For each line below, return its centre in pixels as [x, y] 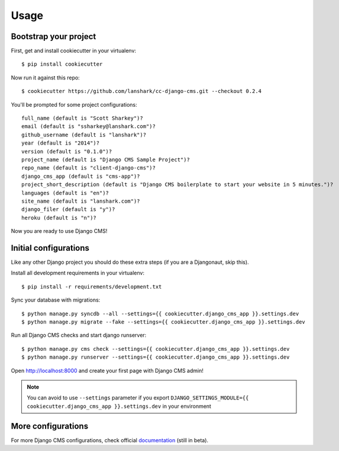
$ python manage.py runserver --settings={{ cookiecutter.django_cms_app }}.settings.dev [156, 357]
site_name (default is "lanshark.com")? [81, 201]
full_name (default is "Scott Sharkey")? [82, 118]
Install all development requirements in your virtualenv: [78, 273]
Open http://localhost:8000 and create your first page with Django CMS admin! [107, 370]
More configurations [50, 426]
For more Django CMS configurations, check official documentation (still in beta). [110, 440]
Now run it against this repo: [45, 78]
